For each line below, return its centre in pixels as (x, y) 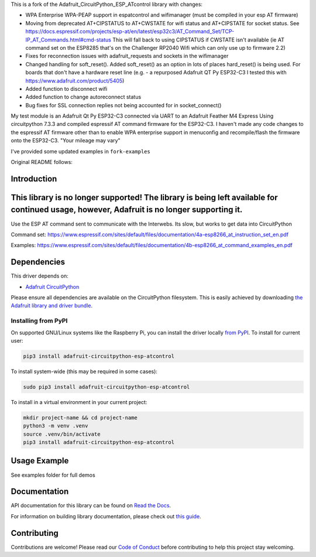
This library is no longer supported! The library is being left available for (144, 197)
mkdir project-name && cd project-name (80, 418)
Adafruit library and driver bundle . (52, 306)
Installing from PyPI (39, 321)
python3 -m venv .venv (56, 426)
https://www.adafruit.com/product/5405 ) (75, 81)
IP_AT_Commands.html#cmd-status (68, 40)
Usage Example (40, 461)
